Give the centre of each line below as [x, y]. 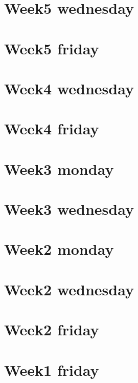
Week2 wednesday [69, 289]
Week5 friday [52, 48]
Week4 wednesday [69, 88]
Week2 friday [52, 329]
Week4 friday [52, 128]
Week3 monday [59, 168]
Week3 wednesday [69, 209]
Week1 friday [52, 369]
